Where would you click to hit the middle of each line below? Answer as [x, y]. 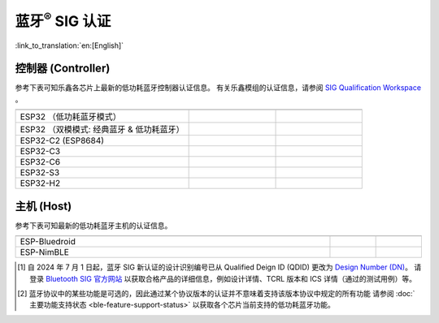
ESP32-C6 [40, 162]
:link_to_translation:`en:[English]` [70, 45]
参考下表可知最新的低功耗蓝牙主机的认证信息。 [93, 225]
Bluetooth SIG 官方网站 [84, 278]
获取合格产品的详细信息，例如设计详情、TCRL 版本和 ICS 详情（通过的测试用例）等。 [274, 278]
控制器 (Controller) [63, 69]
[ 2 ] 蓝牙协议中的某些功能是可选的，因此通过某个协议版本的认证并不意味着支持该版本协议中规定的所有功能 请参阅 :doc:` [216, 293]
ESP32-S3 [40, 173]
